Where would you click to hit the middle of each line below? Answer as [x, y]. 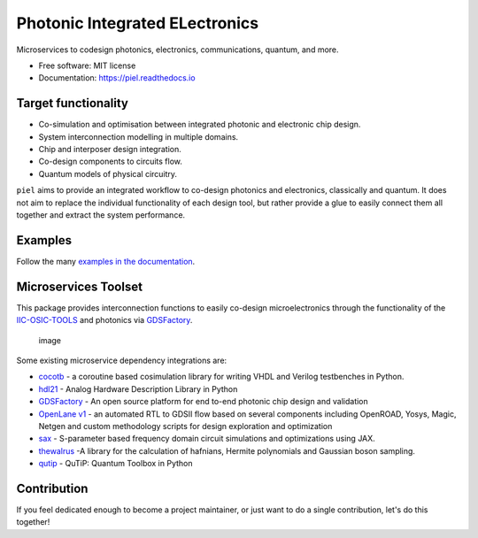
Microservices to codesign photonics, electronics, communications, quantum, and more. [178, 50]
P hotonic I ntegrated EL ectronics [138, 23]
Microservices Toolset [80, 286]
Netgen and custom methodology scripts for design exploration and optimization [185, 426]
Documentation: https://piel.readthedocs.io [117, 78]
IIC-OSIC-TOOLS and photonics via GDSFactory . [104, 320]
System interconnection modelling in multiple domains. [139, 136]
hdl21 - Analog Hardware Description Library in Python [138, 388]
